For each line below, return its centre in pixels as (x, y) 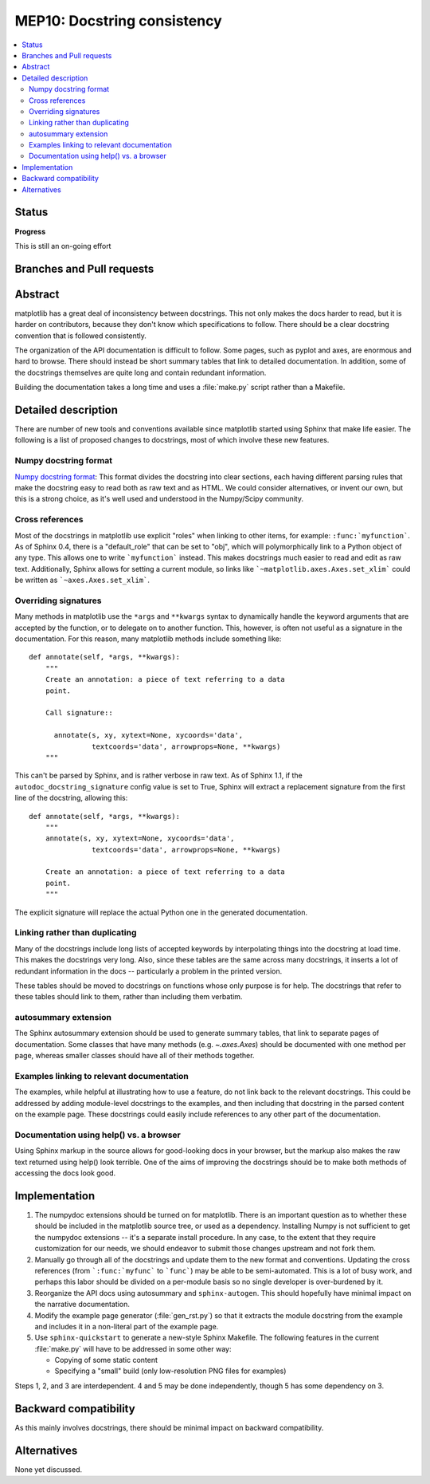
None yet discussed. (49, 1469)
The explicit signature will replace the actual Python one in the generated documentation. (161, 912)
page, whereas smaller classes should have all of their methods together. (135, 1056)
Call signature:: (79, 713)
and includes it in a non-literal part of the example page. (127, 1326)
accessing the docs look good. (65, 1173)
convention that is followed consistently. (81, 336)
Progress (30, 231)
